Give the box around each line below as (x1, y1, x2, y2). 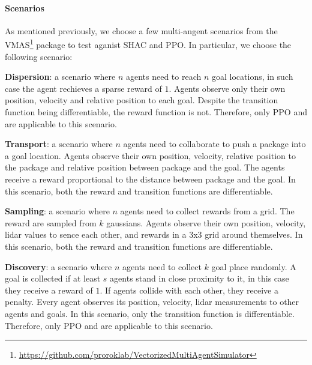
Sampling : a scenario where (5, 205, 110, 217)
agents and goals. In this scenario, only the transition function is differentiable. (5, 307, 295, 319)
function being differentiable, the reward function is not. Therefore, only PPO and (5, 106, 307, 118)
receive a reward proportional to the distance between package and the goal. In (5, 172, 296, 185)
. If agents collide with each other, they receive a (100, 283, 278, 296)
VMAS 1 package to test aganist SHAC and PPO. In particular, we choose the (5, 37, 292, 51)
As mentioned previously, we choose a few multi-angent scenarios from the (5, 24, 278, 37)
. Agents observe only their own (169, 82, 286, 94)
